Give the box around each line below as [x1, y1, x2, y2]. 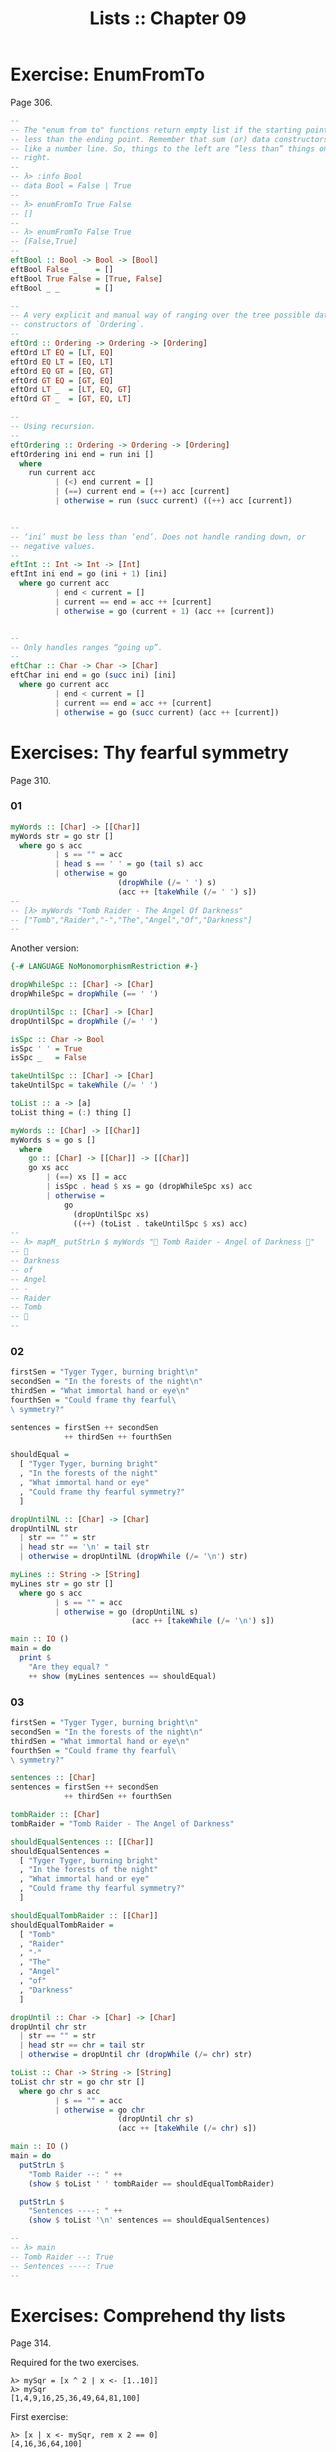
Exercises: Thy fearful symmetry [10, 741, 290, 764]
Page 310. [10, 774, 52, 786]
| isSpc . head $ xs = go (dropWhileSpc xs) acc [46, 1182, 253, 1192]
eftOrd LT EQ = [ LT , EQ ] [10, 347, 114, 357]
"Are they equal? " [28, 1662, 110, 1672]
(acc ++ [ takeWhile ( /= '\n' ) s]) [131, 1616, 275, 1626]
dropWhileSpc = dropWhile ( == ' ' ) [10, 989, 159, 999]
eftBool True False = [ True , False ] [10, 273, 163, 284]
